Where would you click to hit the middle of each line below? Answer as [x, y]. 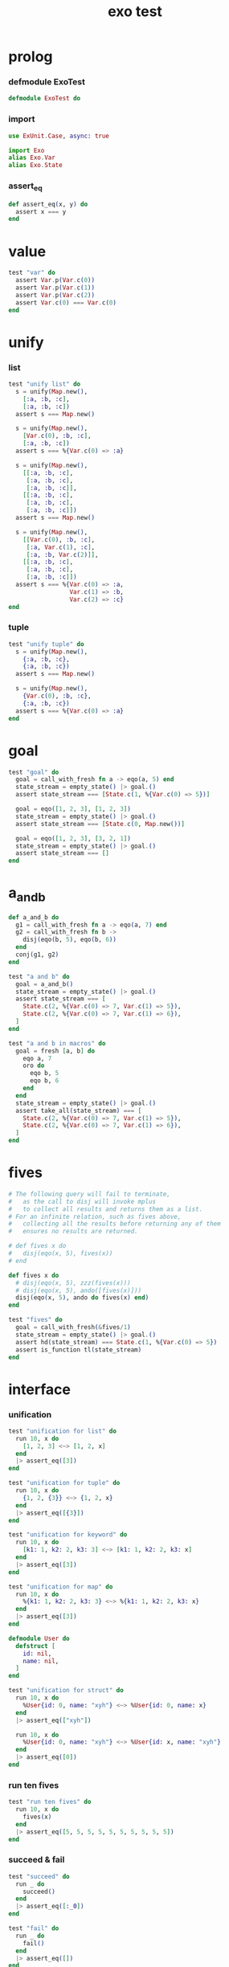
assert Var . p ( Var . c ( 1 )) [55, 288]
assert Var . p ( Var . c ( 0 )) [55, 280]
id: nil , [37, 1654]
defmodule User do [39, 1638]
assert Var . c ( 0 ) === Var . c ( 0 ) [66, 303]
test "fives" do [35, 1320]
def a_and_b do [34, 917]
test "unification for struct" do [66, 1691]
